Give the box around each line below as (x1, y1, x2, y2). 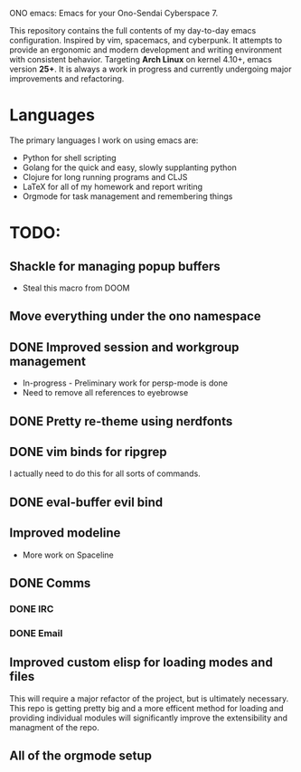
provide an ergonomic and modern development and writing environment (9, 44, 282, 55)
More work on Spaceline (22, 549, 115, 560)
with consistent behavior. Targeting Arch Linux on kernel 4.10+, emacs (9, 54, 273, 64)
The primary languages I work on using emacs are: (9, 135, 199, 146)
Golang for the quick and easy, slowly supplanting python (22, 162, 237, 173)
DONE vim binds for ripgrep (9, 443, 167, 460)
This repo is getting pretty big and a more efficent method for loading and (9, 702, 284, 713)
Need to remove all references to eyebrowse (22, 387, 189, 398)
